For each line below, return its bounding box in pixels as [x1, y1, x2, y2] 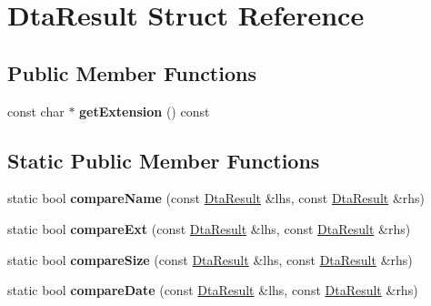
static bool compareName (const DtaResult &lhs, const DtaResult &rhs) [7, 189, 426, 208]
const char [7, 101, 65, 120]
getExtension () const [79, 101, 210, 120]
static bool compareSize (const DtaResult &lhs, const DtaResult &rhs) [7, 250, 413, 269]
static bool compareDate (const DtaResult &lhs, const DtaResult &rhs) [7, 280, 418, 300]
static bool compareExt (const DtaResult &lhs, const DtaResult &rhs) [7, 219, 411, 238]
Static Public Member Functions [7, 146, 320, 174]
